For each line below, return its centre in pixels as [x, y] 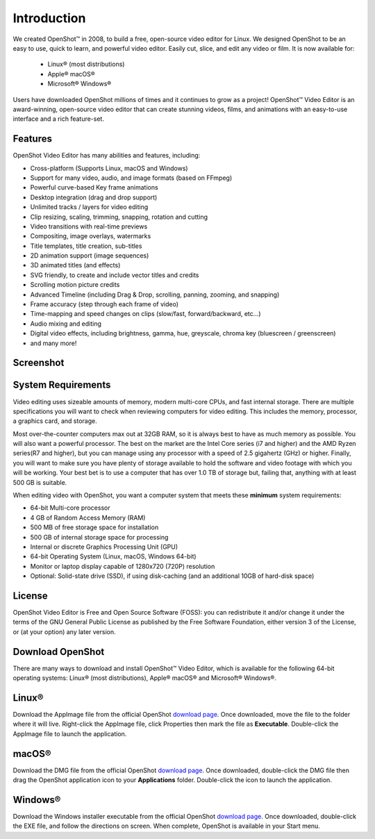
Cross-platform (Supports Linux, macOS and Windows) [109, 168]
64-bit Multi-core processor [70, 508]
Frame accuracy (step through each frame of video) [105, 304]
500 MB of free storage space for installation [94, 527]
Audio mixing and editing [66, 324]
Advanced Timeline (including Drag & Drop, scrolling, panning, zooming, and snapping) [155, 294]
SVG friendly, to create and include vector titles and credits [115, 275]
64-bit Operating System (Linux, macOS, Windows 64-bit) [114, 556]
